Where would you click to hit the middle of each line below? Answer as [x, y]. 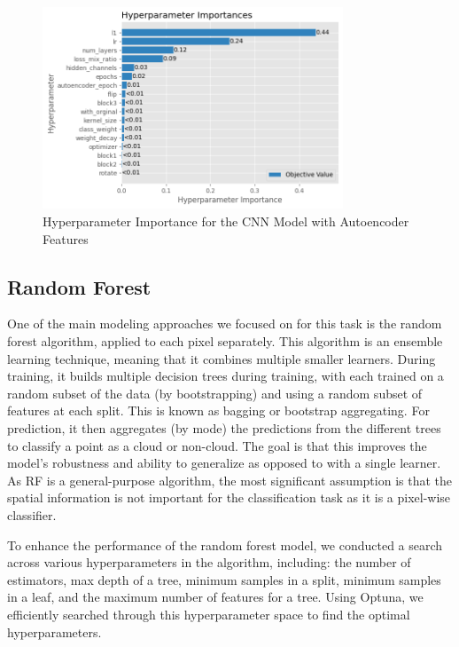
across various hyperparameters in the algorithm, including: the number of [209, 562]
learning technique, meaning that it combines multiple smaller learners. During [222, 358]
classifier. [32, 514]
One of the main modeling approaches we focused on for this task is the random [225, 323]
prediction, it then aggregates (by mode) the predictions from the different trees [224, 427]
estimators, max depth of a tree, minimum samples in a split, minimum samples [224, 579]
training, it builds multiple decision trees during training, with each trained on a [226, 376]
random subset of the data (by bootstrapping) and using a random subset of [215, 393]
